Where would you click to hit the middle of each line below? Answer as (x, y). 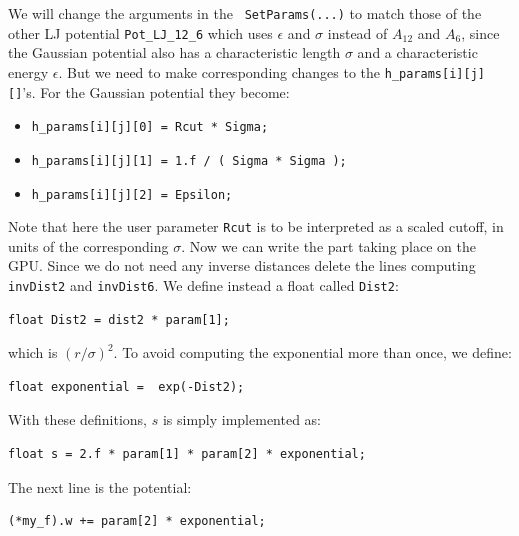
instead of (357, 32)
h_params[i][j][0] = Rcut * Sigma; (150, 127)
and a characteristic (417, 52)
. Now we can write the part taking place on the (328, 245)
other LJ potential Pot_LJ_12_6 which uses (140, 32)
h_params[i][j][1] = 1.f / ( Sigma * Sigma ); (189, 160)
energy (28, 71)
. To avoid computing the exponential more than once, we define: (312, 352)
